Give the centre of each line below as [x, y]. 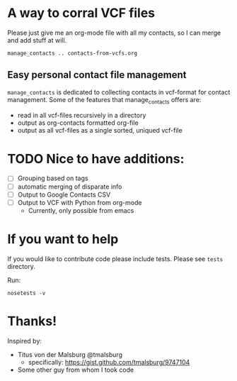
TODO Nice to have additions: [96, 159]
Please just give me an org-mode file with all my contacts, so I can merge [114, 33]
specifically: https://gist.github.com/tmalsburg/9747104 [109, 362]
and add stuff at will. [37, 40]
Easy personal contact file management [97, 75]
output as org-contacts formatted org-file [78, 123]
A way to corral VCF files [81, 13]
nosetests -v [27, 293]
